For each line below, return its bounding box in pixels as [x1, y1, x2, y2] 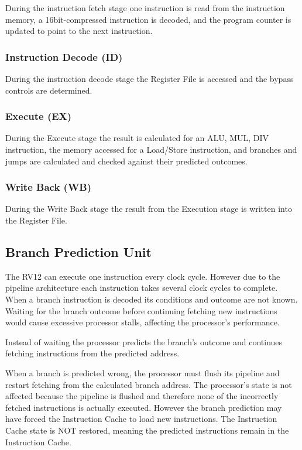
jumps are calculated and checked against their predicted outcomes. [5, 154, 248, 167]
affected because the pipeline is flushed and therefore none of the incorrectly [5, 390, 279, 402]
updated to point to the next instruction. [5, 25, 153, 37]
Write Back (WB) [5, 180, 92, 194]
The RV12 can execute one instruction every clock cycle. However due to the [5, 270, 280, 282]
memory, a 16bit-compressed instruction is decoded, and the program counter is [5, 13, 291, 25]
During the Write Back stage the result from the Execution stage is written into [5, 202, 292, 215]
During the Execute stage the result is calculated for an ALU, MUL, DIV [5, 132, 269, 144]
